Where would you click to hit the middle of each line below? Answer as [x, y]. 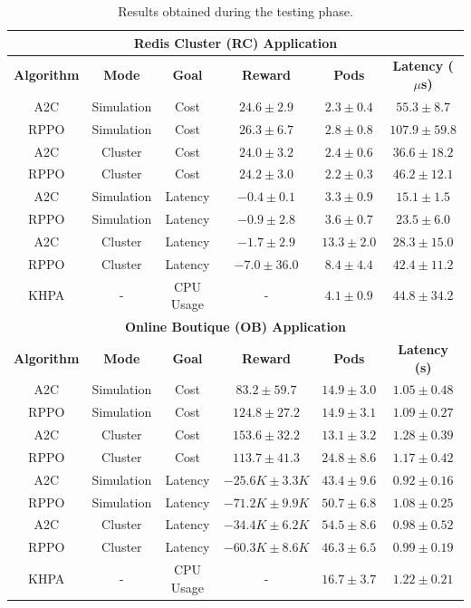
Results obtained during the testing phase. [235, 11]
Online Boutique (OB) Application [235, 327]
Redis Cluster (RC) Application [235, 42]
